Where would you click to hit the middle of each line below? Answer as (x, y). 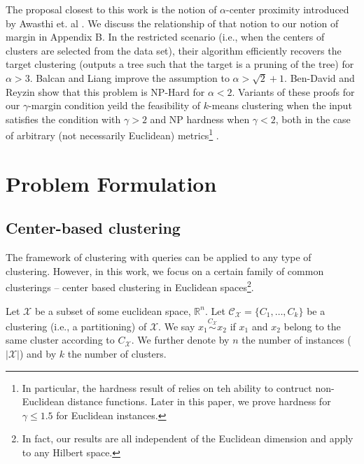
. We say (177, 326)
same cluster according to (60, 340)
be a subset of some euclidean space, (113, 310)
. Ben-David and (320, 77)
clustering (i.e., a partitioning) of (76, 326)
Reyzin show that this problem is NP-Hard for (105, 91)
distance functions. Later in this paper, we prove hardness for (199, 401)
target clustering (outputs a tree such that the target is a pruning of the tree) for (180, 64)
